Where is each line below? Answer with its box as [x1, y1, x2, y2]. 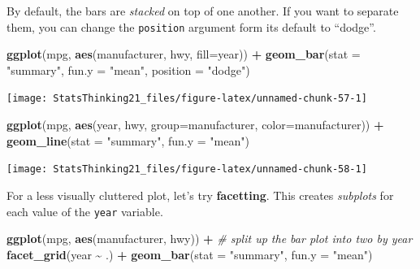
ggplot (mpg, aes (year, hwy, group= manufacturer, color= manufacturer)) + [6, 116, 384, 133]
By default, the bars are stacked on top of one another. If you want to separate [6, 2, 399, 19]
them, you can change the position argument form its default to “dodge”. [6, 18, 376, 35]
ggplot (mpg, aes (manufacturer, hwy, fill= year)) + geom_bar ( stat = [6, 46, 361, 63]
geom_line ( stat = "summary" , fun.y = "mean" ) [6, 132, 249, 149]
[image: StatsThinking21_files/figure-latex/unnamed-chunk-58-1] [6, 163, 367, 176]
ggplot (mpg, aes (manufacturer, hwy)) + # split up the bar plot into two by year [6, 230, 413, 247]
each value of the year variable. [6, 202, 163, 219]
